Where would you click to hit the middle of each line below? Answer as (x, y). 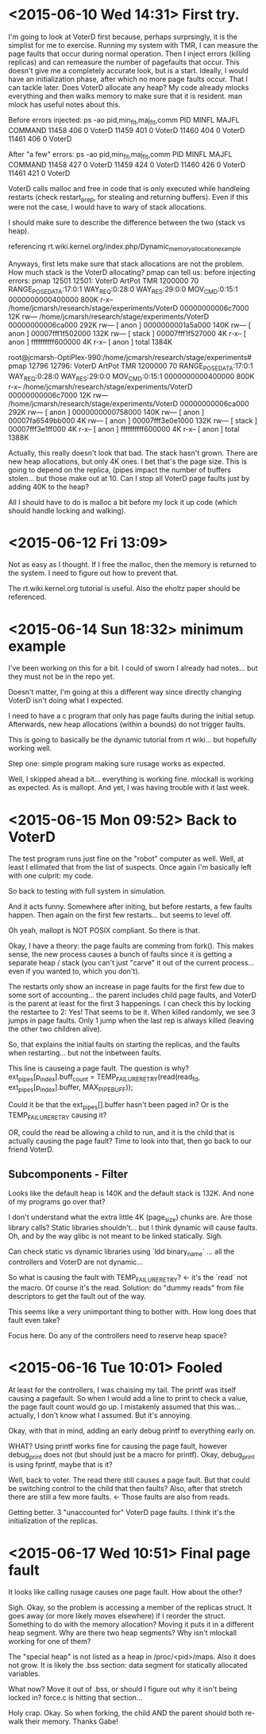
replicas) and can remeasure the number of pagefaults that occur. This (124, 62)
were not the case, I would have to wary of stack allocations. (107, 207)
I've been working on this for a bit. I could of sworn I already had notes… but (133, 668)
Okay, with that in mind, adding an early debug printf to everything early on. (132, 1431)
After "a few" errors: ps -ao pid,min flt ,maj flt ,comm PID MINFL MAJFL (120, 155)
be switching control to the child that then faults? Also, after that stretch (125, 1489)
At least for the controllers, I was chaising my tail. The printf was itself (122, 1390)
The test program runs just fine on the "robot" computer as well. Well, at (126, 859)
